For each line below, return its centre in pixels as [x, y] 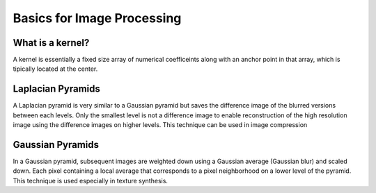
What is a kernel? [51, 43]
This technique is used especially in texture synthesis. [91, 181]
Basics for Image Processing [97, 18]
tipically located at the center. [55, 69]
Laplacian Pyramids [57, 89]
